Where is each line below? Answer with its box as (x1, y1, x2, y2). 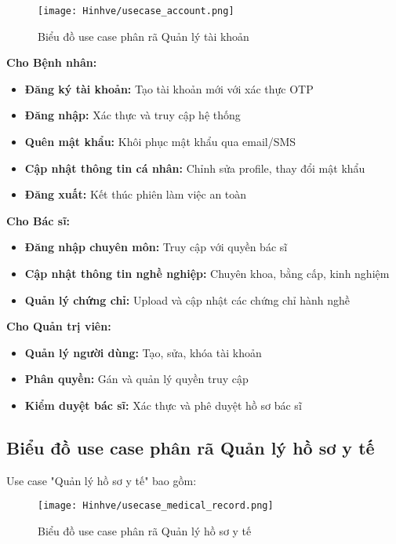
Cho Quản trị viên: (6, 318, 111, 334)
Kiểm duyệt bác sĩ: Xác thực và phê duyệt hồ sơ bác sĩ (24, 396, 302, 413)
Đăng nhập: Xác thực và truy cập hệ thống (24, 107, 241, 123)
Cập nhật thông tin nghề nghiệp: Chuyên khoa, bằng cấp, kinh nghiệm (24, 265, 390, 281)
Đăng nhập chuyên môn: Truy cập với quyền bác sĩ (24, 239, 288, 255)
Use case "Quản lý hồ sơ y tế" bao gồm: (6, 472, 197, 488)
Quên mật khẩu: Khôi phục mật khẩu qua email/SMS (24, 133, 296, 150)
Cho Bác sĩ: (6, 212, 71, 228)
